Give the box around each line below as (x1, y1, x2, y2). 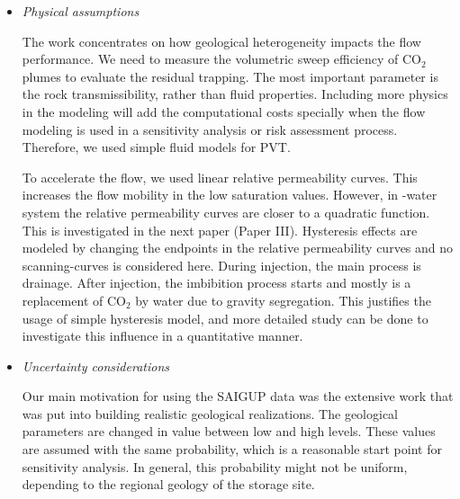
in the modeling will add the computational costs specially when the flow (22, 102, 426, 120)
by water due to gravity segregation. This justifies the (135, 290, 431, 309)
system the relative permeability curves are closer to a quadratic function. (22, 202, 430, 221)
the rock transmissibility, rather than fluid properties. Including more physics (22, 85, 448, 103)
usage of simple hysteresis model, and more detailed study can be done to (22, 308, 428, 327)
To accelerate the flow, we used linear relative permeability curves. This (22, 167, 418, 186)
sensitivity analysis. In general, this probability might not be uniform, (22, 457, 408, 476)
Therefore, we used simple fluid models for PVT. (22, 138, 291, 156)
